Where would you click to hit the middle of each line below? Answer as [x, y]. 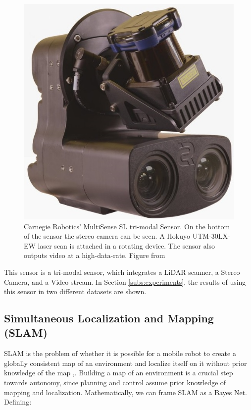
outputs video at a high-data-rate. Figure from [95, 255]
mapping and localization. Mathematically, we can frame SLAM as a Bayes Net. [125, 392]
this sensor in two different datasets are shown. [75, 291]
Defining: [18, 402]
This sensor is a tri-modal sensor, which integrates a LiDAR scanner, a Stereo [122, 272]
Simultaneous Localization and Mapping [109, 318]
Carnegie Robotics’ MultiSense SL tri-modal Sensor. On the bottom [127, 226]
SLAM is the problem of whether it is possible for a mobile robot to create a [120, 353]
